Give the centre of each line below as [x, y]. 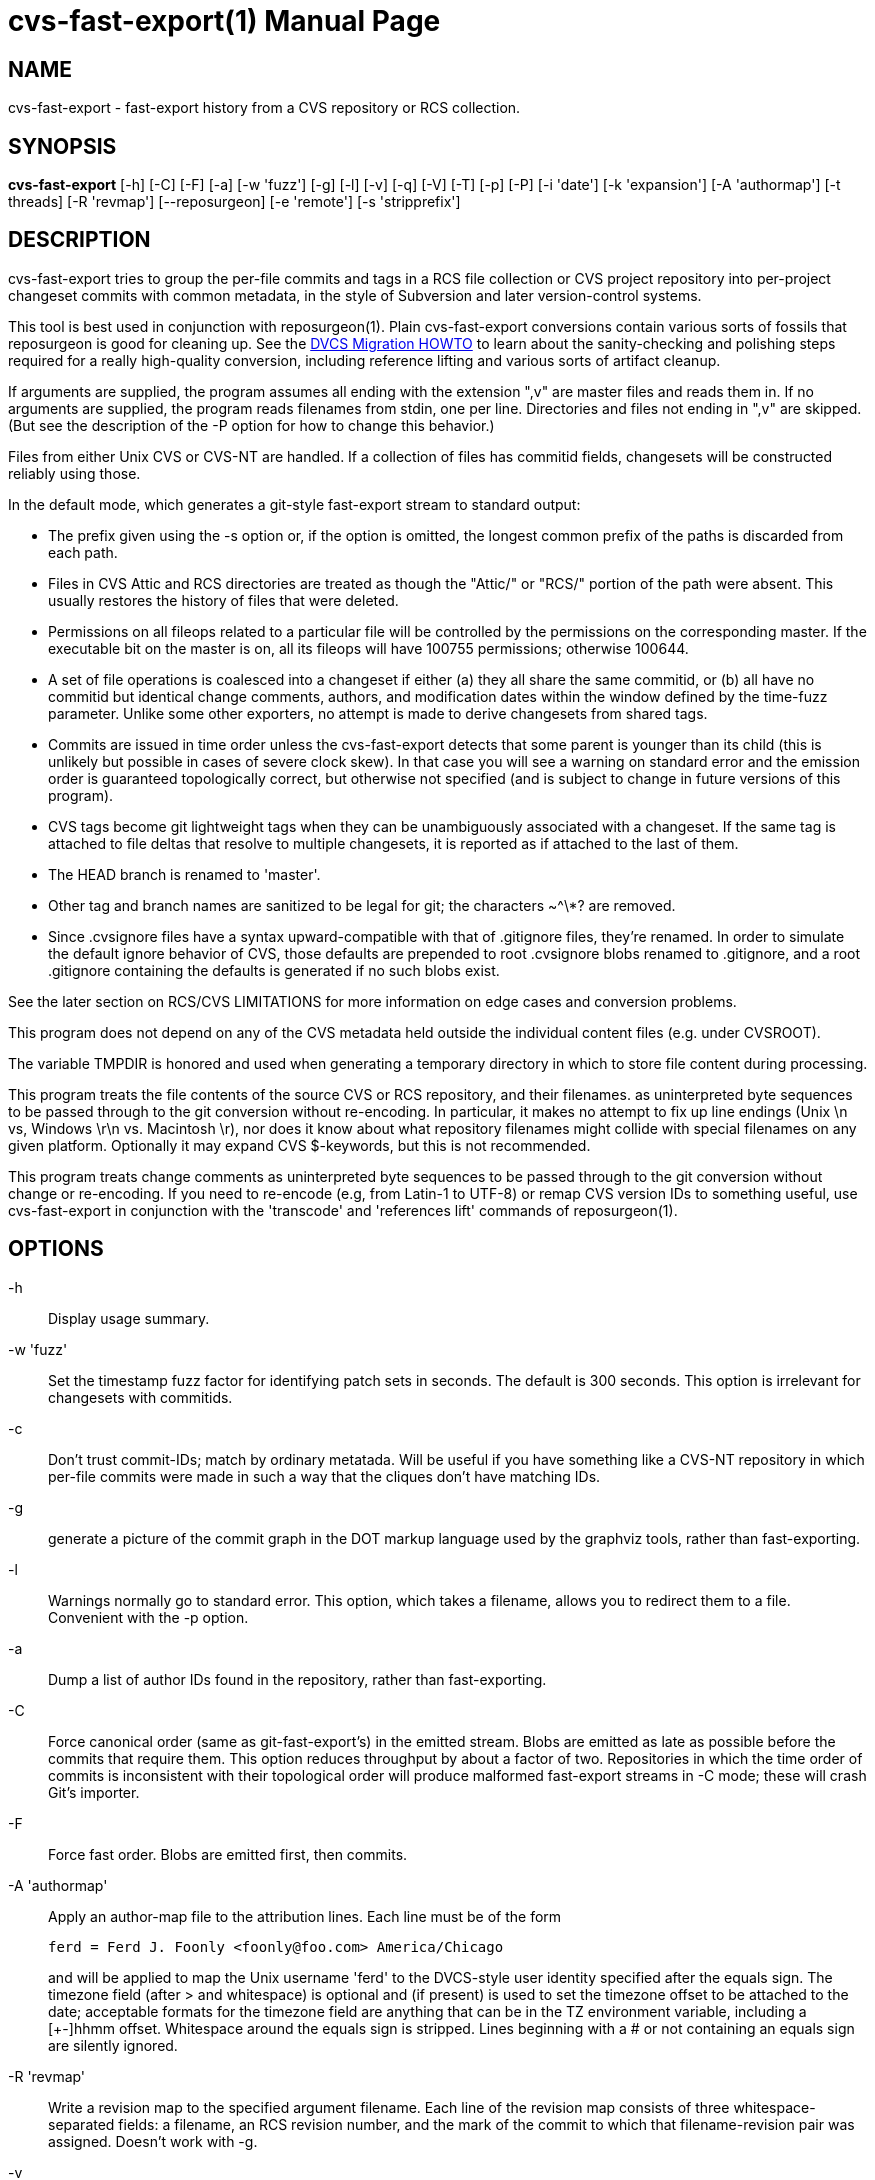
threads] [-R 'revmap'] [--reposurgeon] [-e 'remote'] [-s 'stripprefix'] [234, 202]
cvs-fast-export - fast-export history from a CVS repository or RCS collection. [264, 108]
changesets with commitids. [140, 1397]
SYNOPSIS [62, 146]
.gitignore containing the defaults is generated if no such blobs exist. [274, 970]
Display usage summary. [129, 1318]
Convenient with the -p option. [148, 1617]
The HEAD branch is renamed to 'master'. [184, 874]
